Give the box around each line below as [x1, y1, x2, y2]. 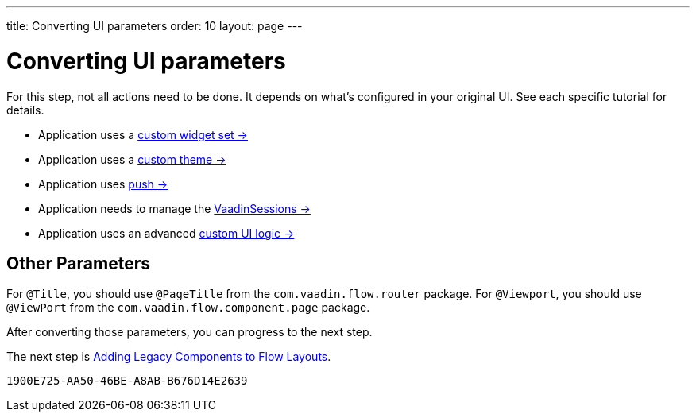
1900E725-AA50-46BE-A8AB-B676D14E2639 [6, 374, 248, 388]
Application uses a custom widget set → [38, 127, 248, 141]
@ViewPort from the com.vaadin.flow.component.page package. [6, 300, 370, 315]
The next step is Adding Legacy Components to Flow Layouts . [6, 350, 331, 364]
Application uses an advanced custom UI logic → [38, 226, 295, 240]
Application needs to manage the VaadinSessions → [38, 201, 311, 215]
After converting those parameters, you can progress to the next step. [6, 325, 373, 339]
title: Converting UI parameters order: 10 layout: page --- [6, 19, 303, 33]
